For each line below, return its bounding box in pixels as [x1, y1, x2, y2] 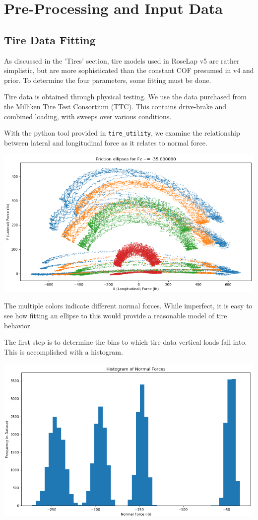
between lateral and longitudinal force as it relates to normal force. [4, 137, 207, 148]
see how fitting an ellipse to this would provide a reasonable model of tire [4, 310, 227, 321]
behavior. [4, 320, 32, 330]
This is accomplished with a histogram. [4, 346, 123, 357]
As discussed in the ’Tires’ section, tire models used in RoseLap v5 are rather [4, 55, 240, 66]
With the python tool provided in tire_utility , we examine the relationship [4, 128, 240, 138]
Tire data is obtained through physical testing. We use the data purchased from [4, 91, 247, 102]
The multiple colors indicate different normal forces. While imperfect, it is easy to [4, 300, 253, 311]
